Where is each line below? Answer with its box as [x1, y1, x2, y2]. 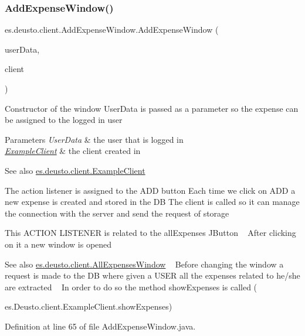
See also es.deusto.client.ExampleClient [5, 164, 145, 176]
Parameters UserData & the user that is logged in [5, 133, 184, 145]
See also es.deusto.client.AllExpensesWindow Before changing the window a [5, 258, 284, 270]
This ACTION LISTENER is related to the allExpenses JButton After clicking [5, 227, 296, 239]
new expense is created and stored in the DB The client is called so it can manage [5, 196, 300, 208]
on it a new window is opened [5, 238, 112, 250]
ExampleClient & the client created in [5, 145, 141, 157]
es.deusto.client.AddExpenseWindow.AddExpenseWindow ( [5, 23, 219, 36]
